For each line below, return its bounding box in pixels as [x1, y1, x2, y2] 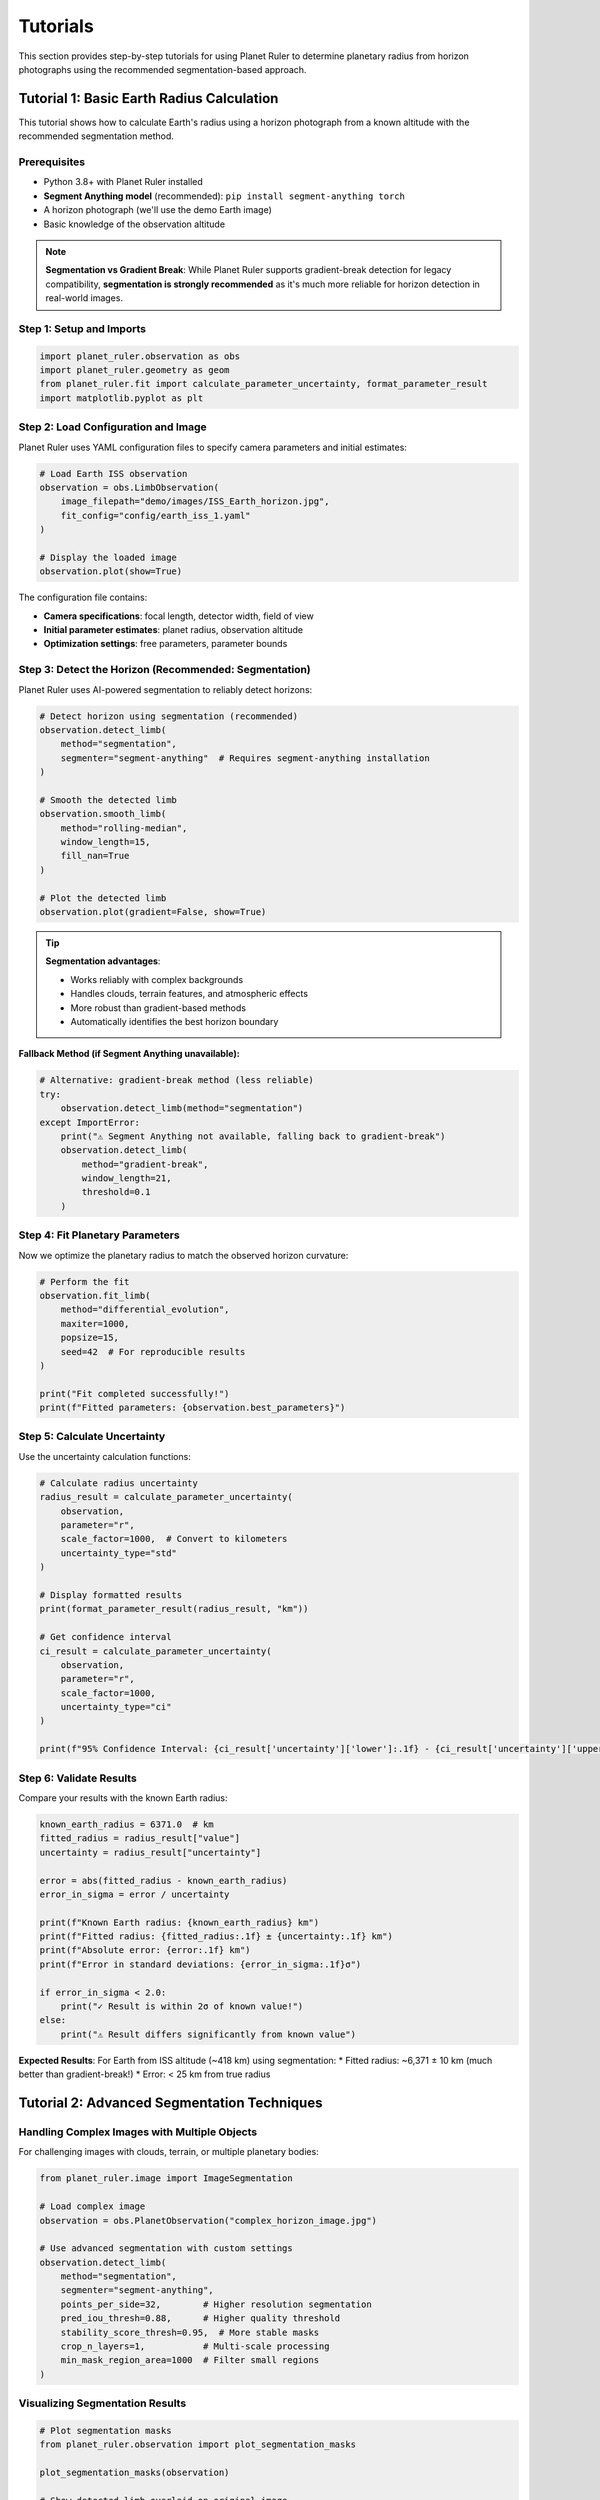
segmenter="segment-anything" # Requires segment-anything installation [60, 752, 430, 764]
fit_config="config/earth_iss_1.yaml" [60, 510, 251, 521]
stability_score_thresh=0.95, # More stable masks [60, 2326, 320, 2338]
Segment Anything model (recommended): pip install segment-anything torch [43, 190, 405, 202]
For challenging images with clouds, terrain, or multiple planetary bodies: [18, 2146, 319, 2158]
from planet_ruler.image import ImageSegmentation [39, 2173, 294, 2184]
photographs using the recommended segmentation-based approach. [18, 63, 307, 75]
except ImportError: [39, 1116, 140, 1128]
